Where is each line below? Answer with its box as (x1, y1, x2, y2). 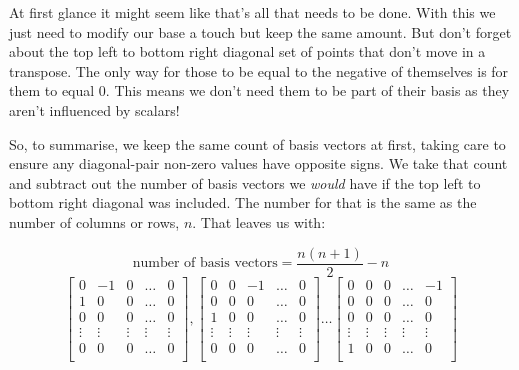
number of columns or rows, (9, 211, 180, 232)
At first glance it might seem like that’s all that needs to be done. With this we (9, 2, 496, 22)
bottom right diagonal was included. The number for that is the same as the (9, 192, 477, 213)
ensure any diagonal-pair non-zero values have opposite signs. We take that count (9, 153, 508, 174)
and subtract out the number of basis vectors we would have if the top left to (9, 172, 481, 193)
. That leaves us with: (192, 211, 326, 232)
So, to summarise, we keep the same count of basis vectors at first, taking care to (9, 133, 506, 154)
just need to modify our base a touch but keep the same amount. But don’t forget (9, 21, 512, 42)
